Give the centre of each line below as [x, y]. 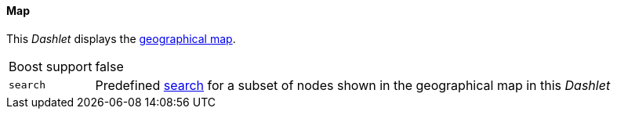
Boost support [51, 66]
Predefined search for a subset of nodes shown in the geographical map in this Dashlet [353, 85]
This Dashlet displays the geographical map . [121, 38]
